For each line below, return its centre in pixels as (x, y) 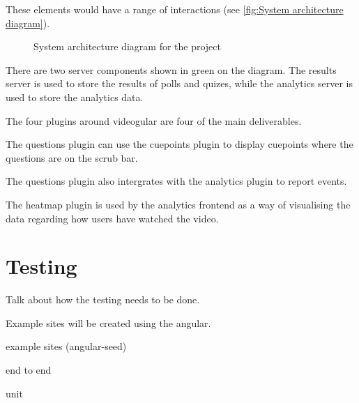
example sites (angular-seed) (66, 346)
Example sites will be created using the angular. (108, 322)
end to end (29, 370)
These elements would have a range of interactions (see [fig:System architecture (175, 9)
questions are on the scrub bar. (72, 157)
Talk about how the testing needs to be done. (103, 299)
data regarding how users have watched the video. (112, 218)
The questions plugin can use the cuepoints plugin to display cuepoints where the (179, 144)
